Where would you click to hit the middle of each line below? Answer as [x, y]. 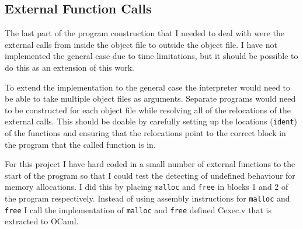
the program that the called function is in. [80, 144]
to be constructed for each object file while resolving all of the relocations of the [148, 110]
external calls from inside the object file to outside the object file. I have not [141, 44]
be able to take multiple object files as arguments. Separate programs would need [150, 98]
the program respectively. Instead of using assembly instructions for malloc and [147, 198]
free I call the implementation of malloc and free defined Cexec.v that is [138, 209]
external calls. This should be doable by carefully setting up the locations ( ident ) [151, 121]
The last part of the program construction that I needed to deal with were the [145, 33]
